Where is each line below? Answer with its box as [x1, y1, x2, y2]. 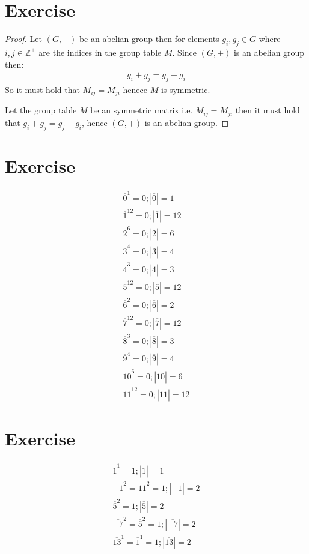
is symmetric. [161, 83, 210, 95]
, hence [82, 116, 108, 128]
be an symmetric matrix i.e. [90, 104, 193, 116]
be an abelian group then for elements [79, 32, 219, 45]
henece [123, 83, 147, 95]
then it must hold [235, 104, 300, 116]
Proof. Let [5, 32, 42, 45]
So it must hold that [5, 83, 80, 95]
